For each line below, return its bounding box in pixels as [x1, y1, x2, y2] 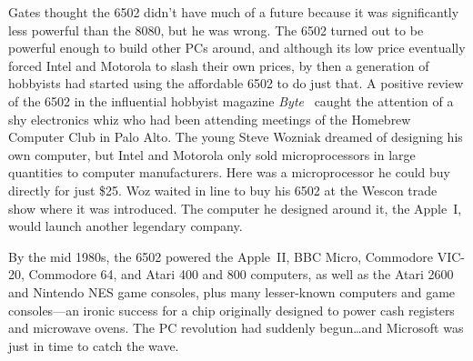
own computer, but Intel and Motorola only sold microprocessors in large [8, 145, 416, 164]
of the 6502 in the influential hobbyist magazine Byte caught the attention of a [8, 91, 454, 110]
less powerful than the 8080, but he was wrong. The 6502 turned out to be [8, 20, 424, 39]
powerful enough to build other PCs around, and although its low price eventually [8, 38, 466, 57]
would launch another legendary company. [8, 216, 243, 236]
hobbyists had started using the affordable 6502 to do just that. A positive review [8, 74, 464, 93]
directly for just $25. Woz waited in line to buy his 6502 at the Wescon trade [8, 180, 438, 199]
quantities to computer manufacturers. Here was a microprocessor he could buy [8, 163, 450, 182]
